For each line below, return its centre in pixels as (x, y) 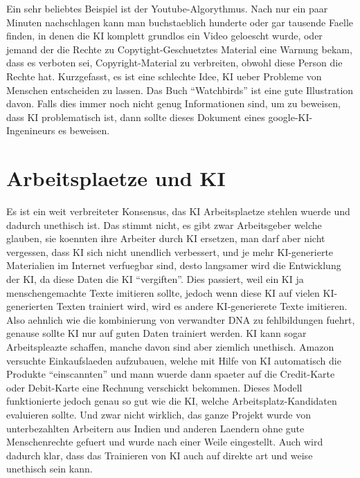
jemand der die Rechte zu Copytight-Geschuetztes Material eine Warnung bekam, (179, 49)
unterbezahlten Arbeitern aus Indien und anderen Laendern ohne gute (155, 428)
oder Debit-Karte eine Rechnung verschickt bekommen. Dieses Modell (154, 387)
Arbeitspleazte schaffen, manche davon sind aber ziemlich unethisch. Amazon (170, 347)
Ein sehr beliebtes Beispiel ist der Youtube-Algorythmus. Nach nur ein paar (167, 8)
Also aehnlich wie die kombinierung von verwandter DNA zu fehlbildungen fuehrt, (181, 319)
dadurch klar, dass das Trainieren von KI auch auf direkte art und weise (160, 455)
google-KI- (290, 117)
